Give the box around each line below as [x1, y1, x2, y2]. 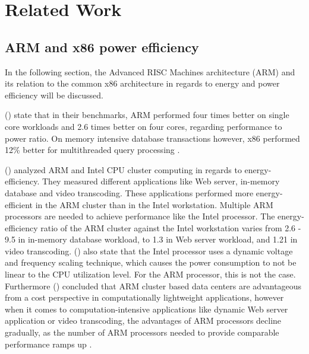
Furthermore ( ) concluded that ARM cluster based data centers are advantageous [5, 279, 302, 292]
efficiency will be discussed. [5, 88, 103, 101]
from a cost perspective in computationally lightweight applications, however [5, 291, 284, 304]
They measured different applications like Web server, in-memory [42, 175, 280, 187]
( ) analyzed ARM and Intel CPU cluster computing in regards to [5, 163, 242, 176]
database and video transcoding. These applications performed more [5, 186, 254, 199]
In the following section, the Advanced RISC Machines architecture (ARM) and [5, 65, 295, 78]
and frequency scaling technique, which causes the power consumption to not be [5, 256, 297, 269]
